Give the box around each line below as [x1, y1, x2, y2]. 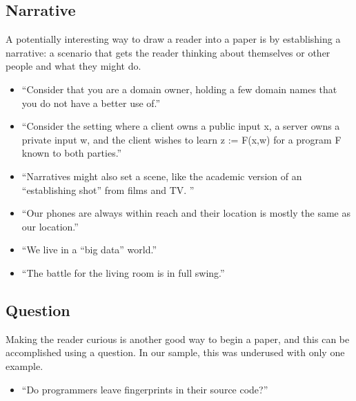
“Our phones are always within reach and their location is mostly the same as [21, 206, 350, 220]
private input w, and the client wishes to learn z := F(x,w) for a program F [21, 132, 342, 146]
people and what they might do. [6, 59, 141, 73]
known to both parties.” [21, 146, 122, 160]
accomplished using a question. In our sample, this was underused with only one [6, 345, 345, 360]
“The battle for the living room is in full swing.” [21, 265, 225, 280]
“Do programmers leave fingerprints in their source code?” [21, 382, 268, 396]
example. [6, 358, 43, 373]
